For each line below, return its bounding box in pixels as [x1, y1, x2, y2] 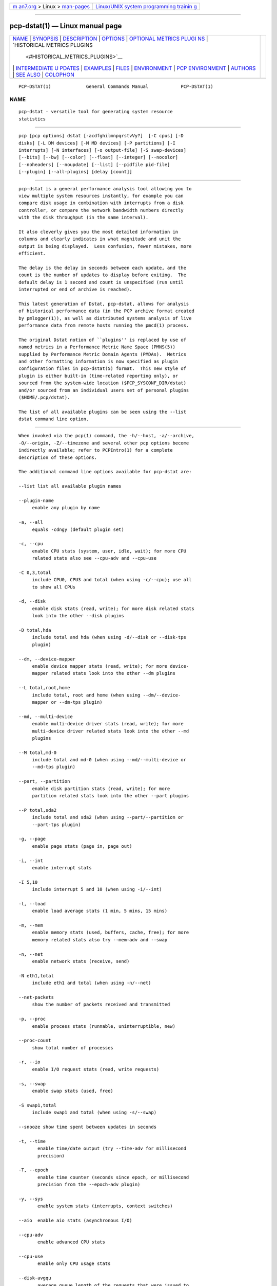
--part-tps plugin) [32, 821, 81, 828]
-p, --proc [18, 1016, 46, 1022]
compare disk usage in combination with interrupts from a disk [18, 200, 184, 206]
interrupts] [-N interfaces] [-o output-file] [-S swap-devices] [18, 147, 187, 153]
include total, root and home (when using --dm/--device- [32, 692, 181, 698]
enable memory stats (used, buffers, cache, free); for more [32, 930, 189, 936]
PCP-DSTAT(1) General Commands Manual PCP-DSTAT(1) [18, 83, 213, 90]
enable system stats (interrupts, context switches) [37, 1203, 173, 1209]
